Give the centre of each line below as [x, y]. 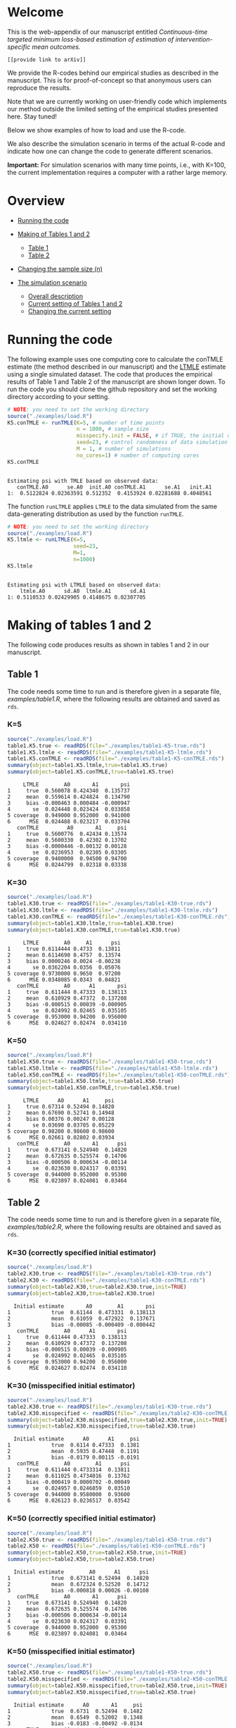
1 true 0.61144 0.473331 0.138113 [81, 1312]
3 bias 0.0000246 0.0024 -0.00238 [64, 961]
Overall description [55, 296]
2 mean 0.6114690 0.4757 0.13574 [64, 955]
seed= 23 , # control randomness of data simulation [152, 442]
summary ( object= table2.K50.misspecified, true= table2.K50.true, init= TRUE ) [118, 1686]
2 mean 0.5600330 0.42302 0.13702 [67, 840]
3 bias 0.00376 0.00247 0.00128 [61, 1119]
